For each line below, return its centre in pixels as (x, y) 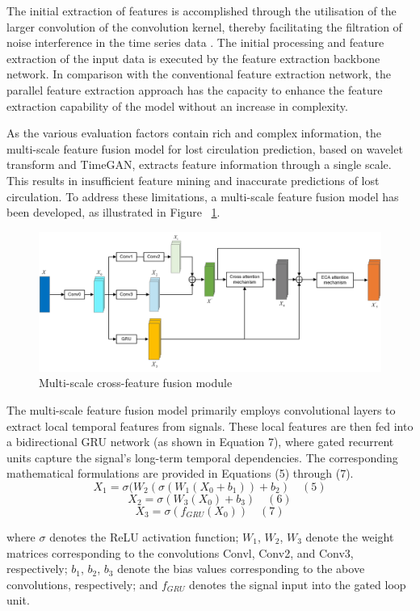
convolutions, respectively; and (82, 584)
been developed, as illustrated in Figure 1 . (113, 212)
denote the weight (350, 536)
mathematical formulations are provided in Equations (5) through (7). (180, 473)
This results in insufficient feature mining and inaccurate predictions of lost (193, 180)
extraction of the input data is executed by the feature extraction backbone (193, 58)
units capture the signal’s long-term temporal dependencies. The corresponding (202, 457)
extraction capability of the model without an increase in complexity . (177, 105)
